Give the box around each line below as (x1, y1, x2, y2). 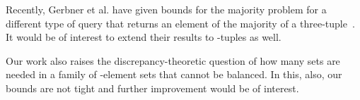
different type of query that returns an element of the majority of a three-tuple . (6, 15, 355, 30)
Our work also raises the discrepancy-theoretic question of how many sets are (6, 53, 340, 68)
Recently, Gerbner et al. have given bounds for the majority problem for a (6, 2, 327, 16)
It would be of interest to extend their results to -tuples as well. (6, 30, 281, 44)
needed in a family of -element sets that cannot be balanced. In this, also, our (6, 67, 342, 82)
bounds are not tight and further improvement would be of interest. (6, 80, 299, 95)
